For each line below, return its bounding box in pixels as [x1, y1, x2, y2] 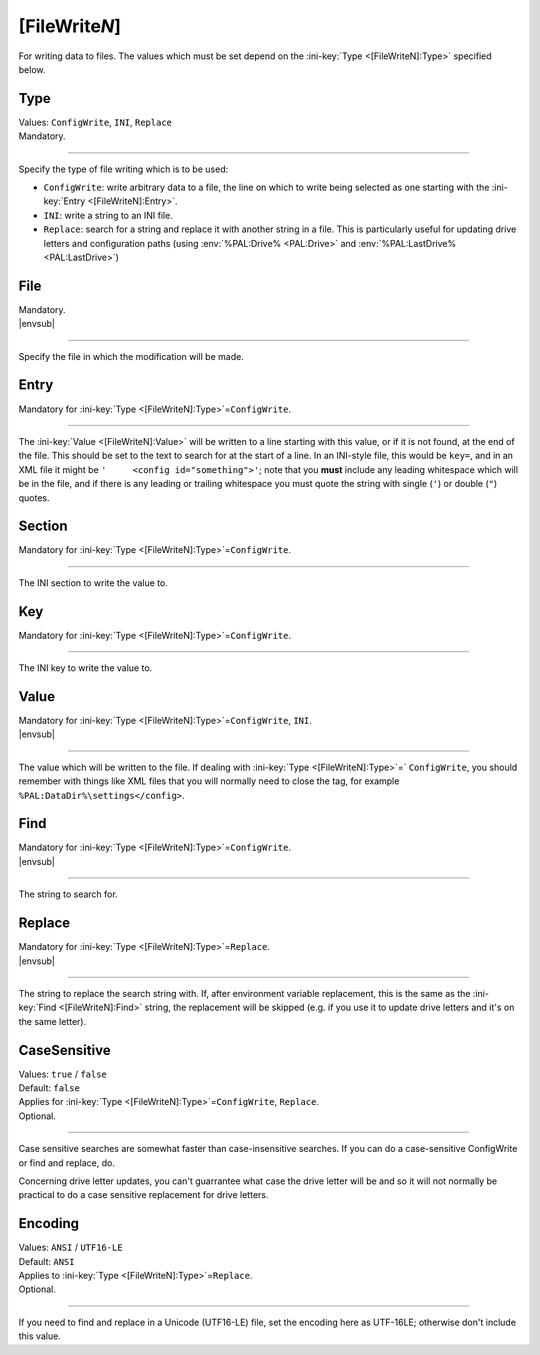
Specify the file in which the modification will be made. [18, 350, 244, 362]
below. [18, 63, 46, 75]
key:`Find [18, 1001, 57, 1014]
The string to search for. [18, 888, 119, 900]
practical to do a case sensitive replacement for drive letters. [18, 1189, 269, 1201]
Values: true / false [18, 1068, 107, 1080]
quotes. [18, 491, 50, 504]
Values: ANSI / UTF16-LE [18, 1241, 124, 1254]
